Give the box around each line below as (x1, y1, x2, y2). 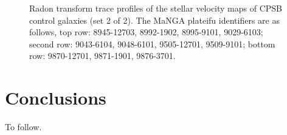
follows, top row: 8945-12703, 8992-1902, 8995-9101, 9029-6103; (29, 26, 263, 38)
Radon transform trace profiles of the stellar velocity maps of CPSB (29, 2, 283, 14)
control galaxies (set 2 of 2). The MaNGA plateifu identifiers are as (29, 13, 280, 26)
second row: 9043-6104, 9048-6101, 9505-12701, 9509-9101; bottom (29, 37, 275, 50)
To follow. (5, 120, 42, 133)
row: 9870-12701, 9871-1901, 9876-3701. (29, 49, 176, 62)
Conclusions (5, 85, 106, 110)
